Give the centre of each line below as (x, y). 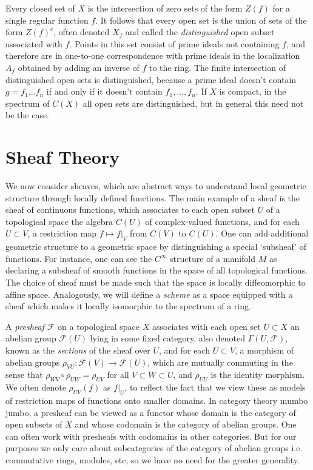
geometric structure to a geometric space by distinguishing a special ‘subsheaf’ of (156, 247)
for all (118, 374)
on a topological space (99, 326)
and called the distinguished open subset (200, 32)
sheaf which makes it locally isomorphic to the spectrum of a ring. (128, 306)
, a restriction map (62, 233)
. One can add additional (262, 233)
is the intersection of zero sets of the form (165, 8)
